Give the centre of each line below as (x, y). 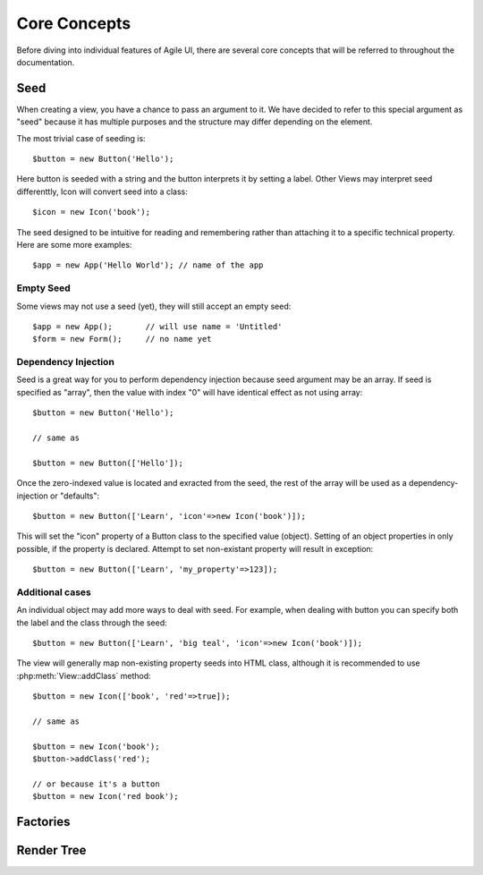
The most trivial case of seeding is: (81, 138)
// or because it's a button (96, 784)
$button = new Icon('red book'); (106, 797)
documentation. (46, 62)
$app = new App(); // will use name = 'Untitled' (157, 326)
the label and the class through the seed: (92, 623)
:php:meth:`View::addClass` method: (84, 675)
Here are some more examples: (74, 244)
